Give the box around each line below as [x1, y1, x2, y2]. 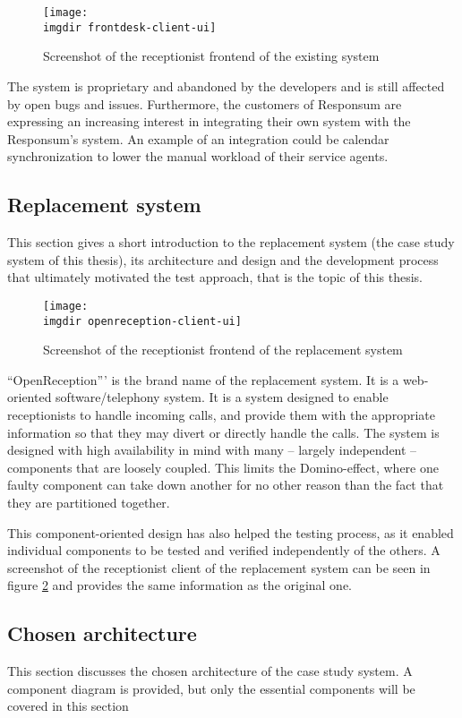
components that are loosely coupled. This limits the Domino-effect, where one [7, 457, 439, 476]
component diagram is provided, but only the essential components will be [7, 679, 415, 697]
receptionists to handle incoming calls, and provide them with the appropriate [7, 405, 435, 423]
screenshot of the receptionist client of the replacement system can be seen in [7, 558, 431, 577]
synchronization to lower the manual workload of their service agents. [7, 147, 389, 166]
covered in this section [7, 697, 129, 715]
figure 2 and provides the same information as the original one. [7, 576, 353, 594]
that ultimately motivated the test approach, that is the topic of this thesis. [7, 268, 423, 286]
